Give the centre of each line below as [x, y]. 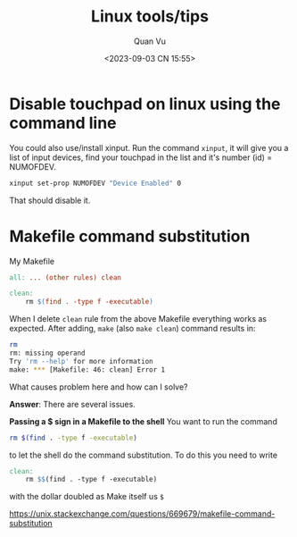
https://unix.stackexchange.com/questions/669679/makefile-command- [142, 514]
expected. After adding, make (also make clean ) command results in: [132, 329]
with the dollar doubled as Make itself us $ [87, 497]
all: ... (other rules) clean [66, 277]
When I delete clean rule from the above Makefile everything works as [138, 319]
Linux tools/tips [150, 17]
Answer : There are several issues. [72, 404]
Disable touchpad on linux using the [145, 104]
